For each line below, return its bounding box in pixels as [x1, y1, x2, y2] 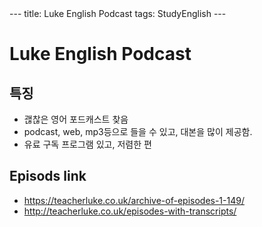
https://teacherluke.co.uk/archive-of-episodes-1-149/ [23, 194, 245, 206]
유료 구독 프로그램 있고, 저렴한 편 [23, 138, 152, 150]
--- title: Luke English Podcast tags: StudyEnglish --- [9, 8, 227, 19]
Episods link [9, 168, 87, 185]
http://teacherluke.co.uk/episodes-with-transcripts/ [23, 205, 237, 217]
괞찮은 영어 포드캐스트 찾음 [23, 113, 129, 125]
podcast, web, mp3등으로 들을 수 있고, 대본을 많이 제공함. [23, 126, 253, 137]
